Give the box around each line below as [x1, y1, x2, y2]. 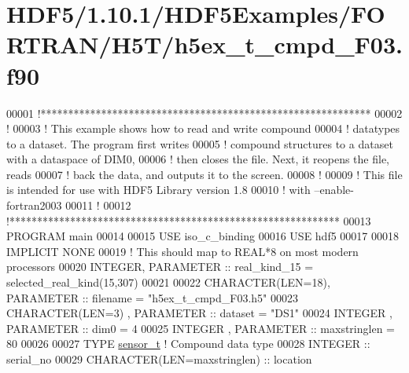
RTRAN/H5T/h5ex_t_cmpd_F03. [6, 28, 403, 60]
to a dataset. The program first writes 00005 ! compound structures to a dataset [6, 135, 393, 152]
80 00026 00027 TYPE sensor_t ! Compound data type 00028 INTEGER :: [6, 335, 370, 352]
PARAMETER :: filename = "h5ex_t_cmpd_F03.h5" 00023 [6, 289, 299, 305]
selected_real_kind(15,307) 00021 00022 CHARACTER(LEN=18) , [6, 274, 330, 291]
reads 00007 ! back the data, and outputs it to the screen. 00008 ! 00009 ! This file [6, 166, 403, 182]
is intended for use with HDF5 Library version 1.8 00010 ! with [6, 181, 311, 198]
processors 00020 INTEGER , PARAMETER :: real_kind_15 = [6, 258, 314, 275]
